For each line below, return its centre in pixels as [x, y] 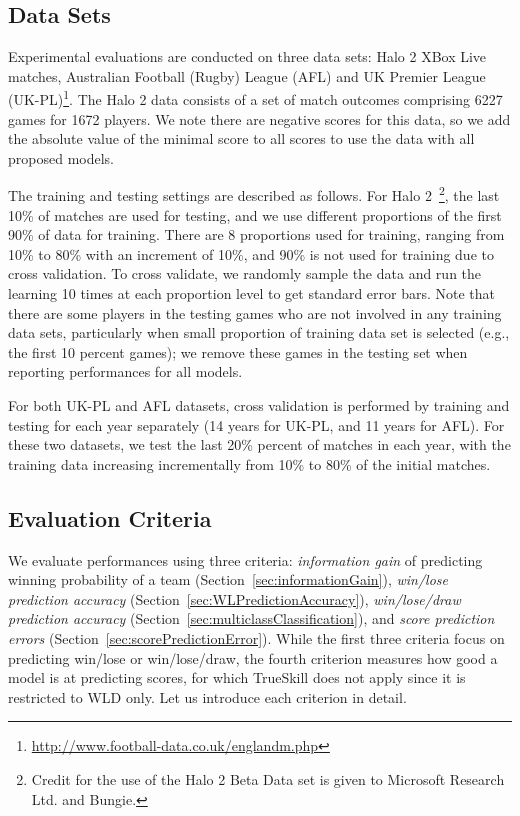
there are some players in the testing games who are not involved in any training [255, 312]
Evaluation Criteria [110, 517]
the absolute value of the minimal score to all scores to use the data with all [241, 138]
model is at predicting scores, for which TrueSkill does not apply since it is [237, 677]
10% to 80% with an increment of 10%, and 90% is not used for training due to [251, 253]
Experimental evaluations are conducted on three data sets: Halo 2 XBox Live [247, 56]
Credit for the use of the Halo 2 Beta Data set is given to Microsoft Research [268, 778]
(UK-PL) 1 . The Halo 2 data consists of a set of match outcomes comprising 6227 [255, 98]
